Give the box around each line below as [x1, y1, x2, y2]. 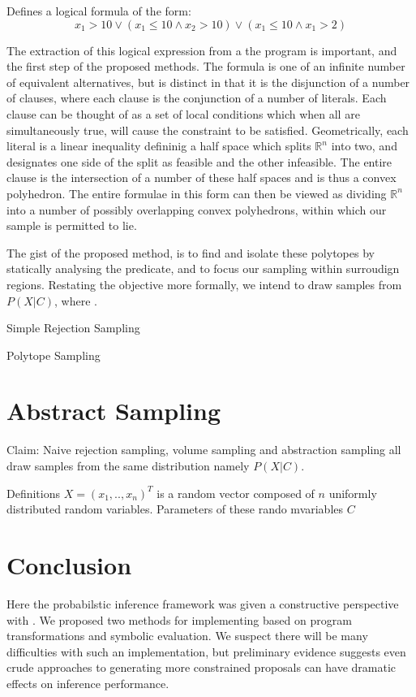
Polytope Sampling [6, 346, 101, 363]
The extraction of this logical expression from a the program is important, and [6, 41, 397, 58]
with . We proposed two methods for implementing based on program [6, 611, 352, 628]
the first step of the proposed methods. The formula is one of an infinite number [6, 58, 405, 75]
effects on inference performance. [6, 674, 169, 691]
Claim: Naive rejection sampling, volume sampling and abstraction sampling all [6, 441, 401, 458]
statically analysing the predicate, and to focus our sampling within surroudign [6, 260, 400, 277]
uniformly [328, 484, 377, 501]
